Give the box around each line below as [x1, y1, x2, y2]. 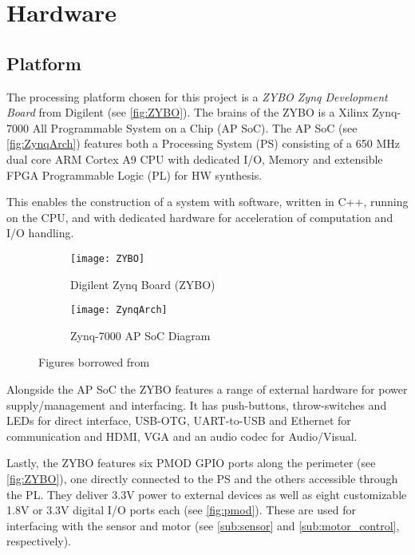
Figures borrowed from [38, 354, 150, 371]
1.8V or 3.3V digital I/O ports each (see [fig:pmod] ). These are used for [6, 501, 356, 518]
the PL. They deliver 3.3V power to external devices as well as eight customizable [6, 486, 407, 502]
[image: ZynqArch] [70, 304, 168, 316]
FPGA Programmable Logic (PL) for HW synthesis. [6, 166, 263, 183]
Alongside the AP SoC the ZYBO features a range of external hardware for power [6, 381, 408, 398]
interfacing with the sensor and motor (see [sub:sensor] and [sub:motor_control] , [6, 517, 400, 533]
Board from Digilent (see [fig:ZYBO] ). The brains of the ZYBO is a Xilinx [6, 104, 369, 121]
